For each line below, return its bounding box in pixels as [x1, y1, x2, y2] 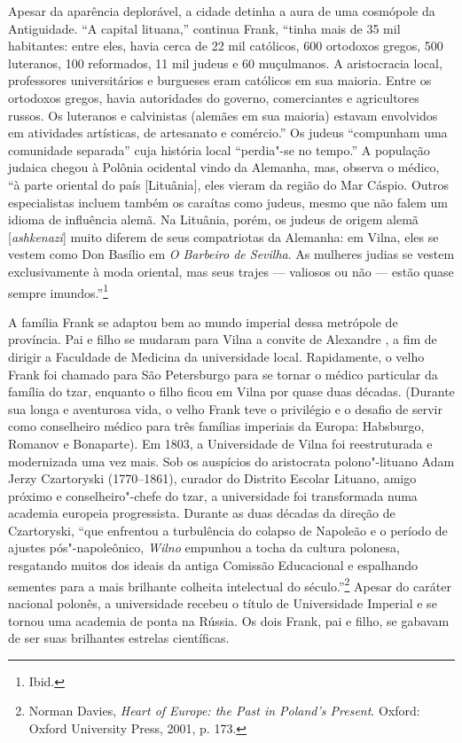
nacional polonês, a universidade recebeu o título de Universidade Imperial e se [8, 593, 437, 612]
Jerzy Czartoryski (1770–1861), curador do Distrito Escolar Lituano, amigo [8, 469, 417, 488]
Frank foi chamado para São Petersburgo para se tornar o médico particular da [8, 364, 438, 383]
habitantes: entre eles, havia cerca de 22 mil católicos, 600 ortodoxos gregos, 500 [8, 36, 443, 55]
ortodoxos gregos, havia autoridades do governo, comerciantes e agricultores [8, 88, 419, 106]
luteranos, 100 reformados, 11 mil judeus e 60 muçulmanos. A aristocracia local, [8, 53, 442, 72]
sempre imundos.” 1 [8, 280, 108, 301]
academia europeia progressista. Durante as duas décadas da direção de [8, 504, 395, 522]
